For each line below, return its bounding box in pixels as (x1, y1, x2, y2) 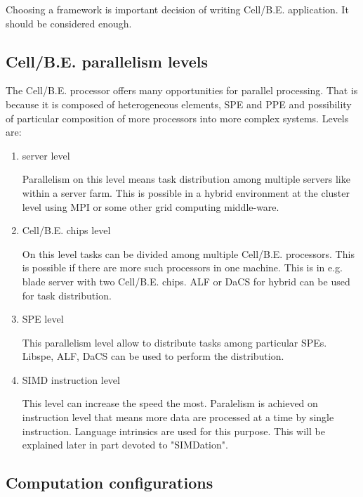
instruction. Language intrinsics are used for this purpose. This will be (22, 423, 325, 438)
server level (22, 148, 70, 162)
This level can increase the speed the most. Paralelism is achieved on (22, 396, 318, 411)
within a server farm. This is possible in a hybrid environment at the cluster (22, 185, 350, 200)
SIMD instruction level (22, 372, 120, 387)
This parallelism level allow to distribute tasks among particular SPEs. (22, 335, 327, 349)
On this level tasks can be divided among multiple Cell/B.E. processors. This (22, 246, 355, 261)
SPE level (22, 311, 64, 326)
